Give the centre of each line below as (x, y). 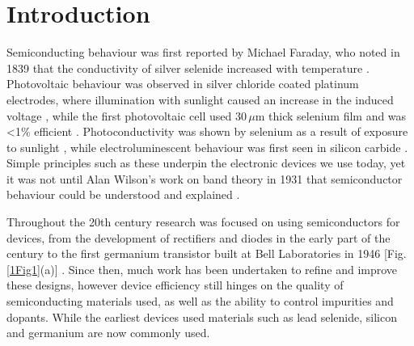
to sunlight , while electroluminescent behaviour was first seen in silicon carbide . (207, 147)
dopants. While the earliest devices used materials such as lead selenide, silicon (202, 316)
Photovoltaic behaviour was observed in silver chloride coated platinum (183, 84)
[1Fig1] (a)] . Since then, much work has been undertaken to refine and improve (202, 269)
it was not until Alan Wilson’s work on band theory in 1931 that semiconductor (205, 178)
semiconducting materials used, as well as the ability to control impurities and (200, 301)
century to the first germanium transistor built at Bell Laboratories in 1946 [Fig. (207, 253)
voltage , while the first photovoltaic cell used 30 (127, 115)
